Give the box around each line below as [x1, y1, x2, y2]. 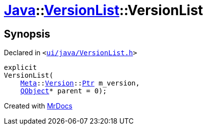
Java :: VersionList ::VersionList [4, 2, 203, 19]
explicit [4, 64, 37, 72]
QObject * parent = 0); [20, 87, 107, 95]
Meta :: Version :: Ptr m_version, [20, 79, 140, 87]
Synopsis [4, 27, 50, 40]
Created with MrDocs [4, 102, 73, 110]
